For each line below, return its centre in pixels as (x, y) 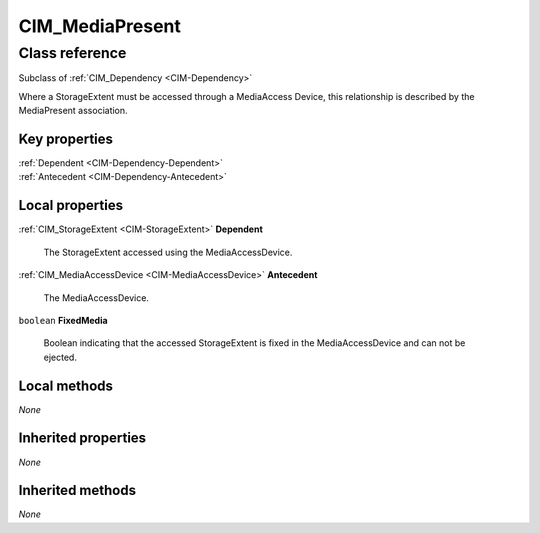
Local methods (66, 385)
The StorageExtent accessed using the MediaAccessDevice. (168, 252)
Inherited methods (77, 490)
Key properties (66, 138)
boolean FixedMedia (63, 320)
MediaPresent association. (73, 111)
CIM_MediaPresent (100, 26)
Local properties (71, 205)
